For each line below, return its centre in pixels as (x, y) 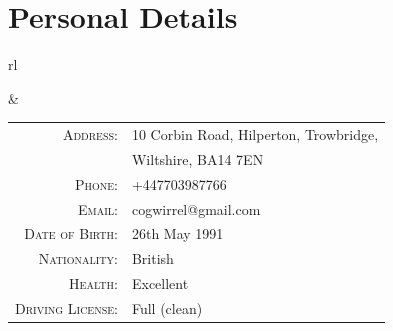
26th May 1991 (177, 233)
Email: (97, 208)
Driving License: (66, 307)
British (152, 258)
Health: (93, 283)
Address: (90, 134)
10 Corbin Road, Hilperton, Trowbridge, (255, 134)
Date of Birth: (71, 233)
